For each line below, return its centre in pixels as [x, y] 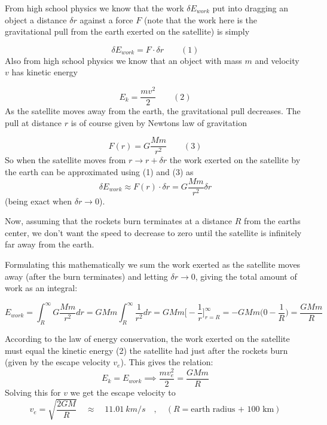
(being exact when [38, 201]
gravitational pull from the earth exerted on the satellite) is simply [127, 31]
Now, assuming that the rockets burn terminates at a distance [119, 221]
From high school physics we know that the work [94, 8]
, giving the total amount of [246, 276]
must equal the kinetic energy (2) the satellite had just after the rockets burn [146, 350]
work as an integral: [41, 288]
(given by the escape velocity [58, 362]
